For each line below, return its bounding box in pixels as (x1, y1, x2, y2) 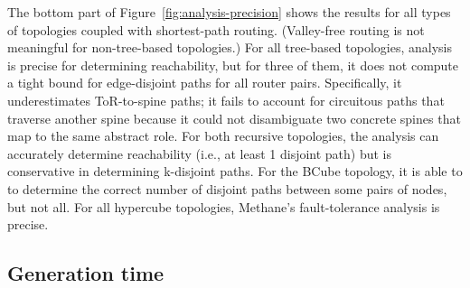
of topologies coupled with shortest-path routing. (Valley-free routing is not (7, 20, 425, 39)
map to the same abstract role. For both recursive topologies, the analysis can (7, 126, 439, 145)
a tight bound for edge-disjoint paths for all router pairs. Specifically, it (7, 73, 402, 92)
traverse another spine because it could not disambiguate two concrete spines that (7, 108, 461, 127)
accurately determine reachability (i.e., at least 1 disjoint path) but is (7, 144, 392, 163)
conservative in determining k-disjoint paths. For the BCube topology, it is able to (7, 162, 463, 181)
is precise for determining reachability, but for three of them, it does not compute (7, 55, 459, 74)
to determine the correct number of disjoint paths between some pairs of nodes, (7, 179, 447, 198)
